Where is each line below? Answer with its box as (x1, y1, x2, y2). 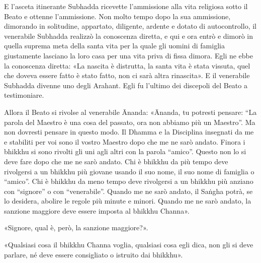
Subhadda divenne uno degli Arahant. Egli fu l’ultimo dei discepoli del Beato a (4, 80, 247, 90)
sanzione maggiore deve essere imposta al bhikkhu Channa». (4, 205, 190, 216)
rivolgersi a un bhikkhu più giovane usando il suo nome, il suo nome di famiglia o (4, 166, 254, 176)
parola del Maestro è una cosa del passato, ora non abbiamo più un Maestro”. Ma (4, 116, 255, 127)
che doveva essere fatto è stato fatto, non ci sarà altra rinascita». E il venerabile (4, 70, 250, 81)
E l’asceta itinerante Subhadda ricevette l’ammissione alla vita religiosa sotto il (4, 1, 248, 11)
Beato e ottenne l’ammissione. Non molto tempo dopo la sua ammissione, (4, 11, 231, 21)
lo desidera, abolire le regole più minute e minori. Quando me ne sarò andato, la (4, 195, 251, 206)
